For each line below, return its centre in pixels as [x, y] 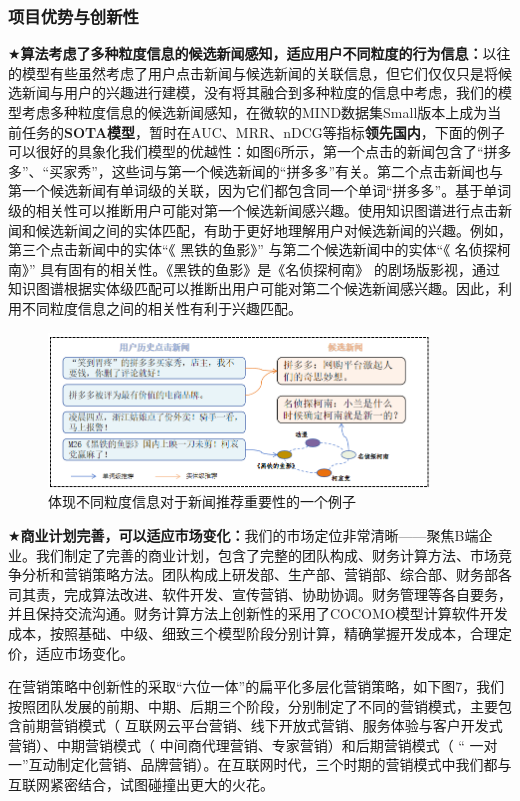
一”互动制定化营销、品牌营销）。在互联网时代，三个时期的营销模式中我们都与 [260, 764]
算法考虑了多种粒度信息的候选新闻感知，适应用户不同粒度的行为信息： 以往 [265, 53]
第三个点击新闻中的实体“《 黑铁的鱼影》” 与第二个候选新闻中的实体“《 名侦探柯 [259, 249]
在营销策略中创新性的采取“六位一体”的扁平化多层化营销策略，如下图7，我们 [256, 686]
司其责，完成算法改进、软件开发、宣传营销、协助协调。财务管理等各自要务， [260, 593]
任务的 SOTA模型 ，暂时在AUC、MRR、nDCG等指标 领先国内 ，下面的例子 [263, 131]
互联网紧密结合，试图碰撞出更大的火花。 [141, 784]
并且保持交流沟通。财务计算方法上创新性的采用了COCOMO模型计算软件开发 [258, 613]
